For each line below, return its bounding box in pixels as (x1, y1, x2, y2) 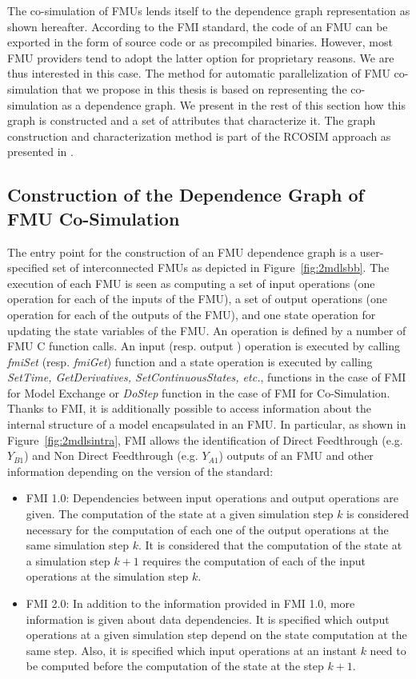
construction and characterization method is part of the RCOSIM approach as (7, 127, 391, 144)
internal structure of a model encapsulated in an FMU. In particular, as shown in (7, 416, 406, 433)
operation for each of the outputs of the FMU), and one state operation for (7, 306, 376, 322)
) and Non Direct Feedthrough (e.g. (24, 447, 198, 464)
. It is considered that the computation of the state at (138, 537, 402, 553)
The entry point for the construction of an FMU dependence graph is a (7, 243, 357, 260)
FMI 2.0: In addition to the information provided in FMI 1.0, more (26, 595, 355, 611)
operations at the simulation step (26, 568, 189, 585)
